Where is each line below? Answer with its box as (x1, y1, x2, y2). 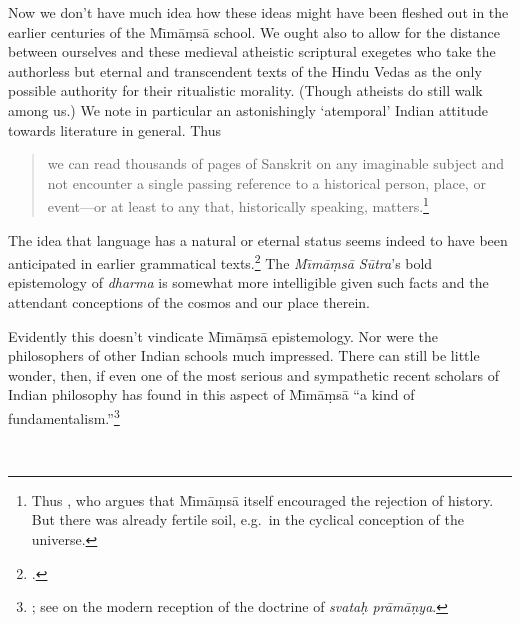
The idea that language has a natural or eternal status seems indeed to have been (8, 229, 508, 250)
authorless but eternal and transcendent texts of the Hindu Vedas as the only (8, 60, 482, 81)
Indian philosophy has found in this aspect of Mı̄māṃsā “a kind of (8, 384, 415, 405)
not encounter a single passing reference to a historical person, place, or (47, 172, 486, 193)
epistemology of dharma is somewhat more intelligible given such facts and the (8, 272, 489, 293)
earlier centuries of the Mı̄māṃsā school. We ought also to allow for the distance (8, 21, 501, 42)
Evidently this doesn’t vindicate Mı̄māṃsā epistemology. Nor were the (8, 325, 438, 346)
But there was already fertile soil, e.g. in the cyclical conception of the (31, 509, 464, 530)
